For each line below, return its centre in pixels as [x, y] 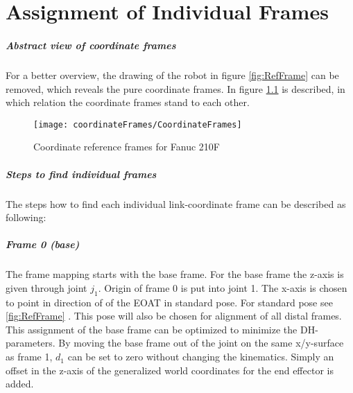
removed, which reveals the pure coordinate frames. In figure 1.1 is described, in [175, 88]
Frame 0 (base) [43, 244]
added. [20, 384]
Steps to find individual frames [81, 174]
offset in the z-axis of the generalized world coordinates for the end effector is [170, 370]
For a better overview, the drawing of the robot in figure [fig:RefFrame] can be [172, 75]
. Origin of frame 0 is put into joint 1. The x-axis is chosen [223, 287]
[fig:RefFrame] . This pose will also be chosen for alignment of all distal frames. [174, 316]
